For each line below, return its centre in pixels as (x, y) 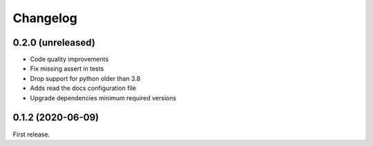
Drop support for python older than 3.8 (85, 78)
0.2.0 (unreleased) (54, 43)
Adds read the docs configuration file (83, 88)
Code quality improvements (69, 60)
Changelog (45, 18)
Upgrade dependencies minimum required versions (103, 98)
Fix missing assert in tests (67, 69)
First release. (31, 134)
